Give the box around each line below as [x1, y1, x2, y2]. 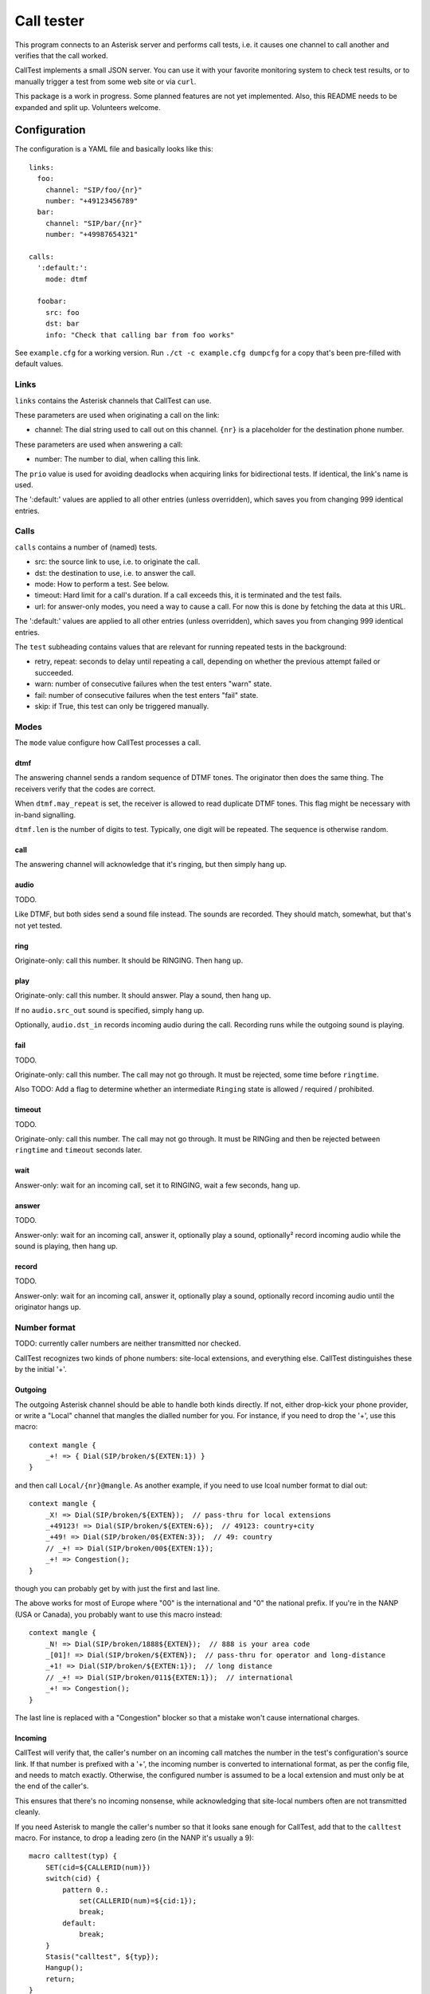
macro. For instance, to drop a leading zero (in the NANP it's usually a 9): [14, 1833, 255, 1842]
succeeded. [34, 668, 74, 677]
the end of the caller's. [14, 1781, 89, 1791]
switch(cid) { [45, 1874, 101, 1883]
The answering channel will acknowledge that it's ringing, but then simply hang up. [14, 860, 287, 869]
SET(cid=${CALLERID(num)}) [45, 1862, 151, 1872]
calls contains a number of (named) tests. [14, 542, 158, 552]
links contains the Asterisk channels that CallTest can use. [14, 396, 212, 405]
